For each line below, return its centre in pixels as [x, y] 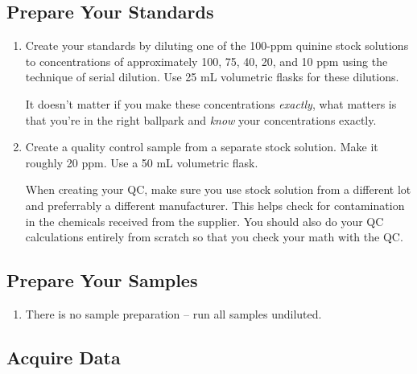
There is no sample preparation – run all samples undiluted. [173, 313]
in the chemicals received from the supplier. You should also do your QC [204, 221]
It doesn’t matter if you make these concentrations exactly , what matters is [211, 103]
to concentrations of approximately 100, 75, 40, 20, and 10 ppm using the [206, 61]
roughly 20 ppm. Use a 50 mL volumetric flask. [142, 162]
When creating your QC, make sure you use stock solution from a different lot [218, 189]
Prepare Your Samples [102, 280]
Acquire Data [64, 357]
